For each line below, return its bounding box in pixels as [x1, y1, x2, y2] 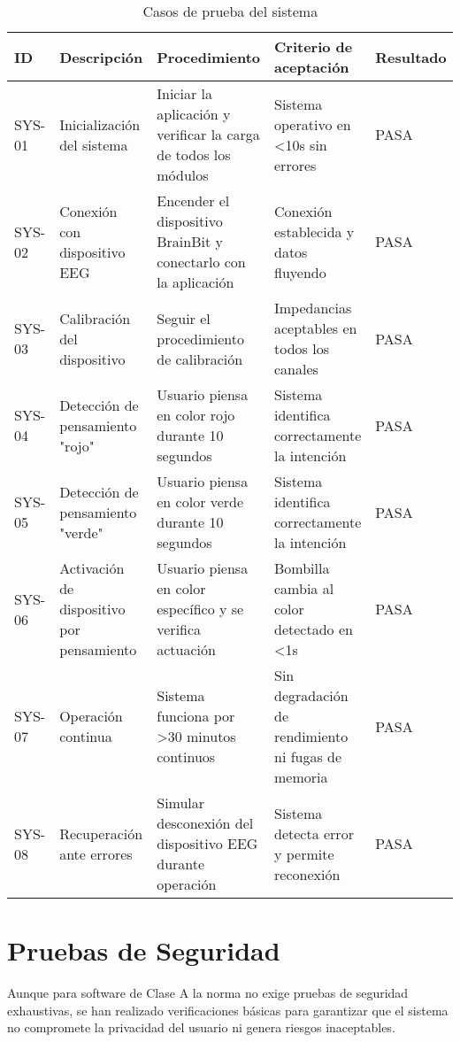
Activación [59, 558, 125, 578]
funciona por [157, 706, 235, 726]
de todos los [157, 144, 231, 165]
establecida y [274, 220, 355, 242]
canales [274, 359, 318, 379]
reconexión [274, 863, 341, 884]
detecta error [274, 822, 354, 844]
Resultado [375, 46, 447, 67]
